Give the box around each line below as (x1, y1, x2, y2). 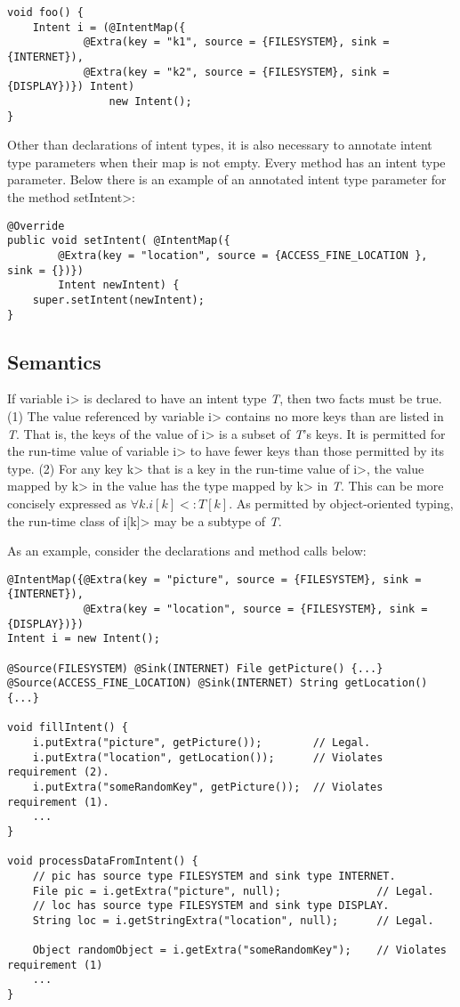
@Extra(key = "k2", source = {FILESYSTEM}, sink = (83, 65, 390, 78)
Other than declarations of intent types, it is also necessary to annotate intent (7, 135, 432, 154)
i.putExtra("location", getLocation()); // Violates (32, 751, 383, 764)
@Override (7, 219, 65, 232)
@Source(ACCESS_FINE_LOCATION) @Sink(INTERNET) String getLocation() (7, 677, 428, 690)
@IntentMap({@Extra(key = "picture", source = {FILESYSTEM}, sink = (7, 573, 422, 586)
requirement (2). (7, 766, 109, 779)
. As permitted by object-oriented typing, (229, 493, 454, 512)
